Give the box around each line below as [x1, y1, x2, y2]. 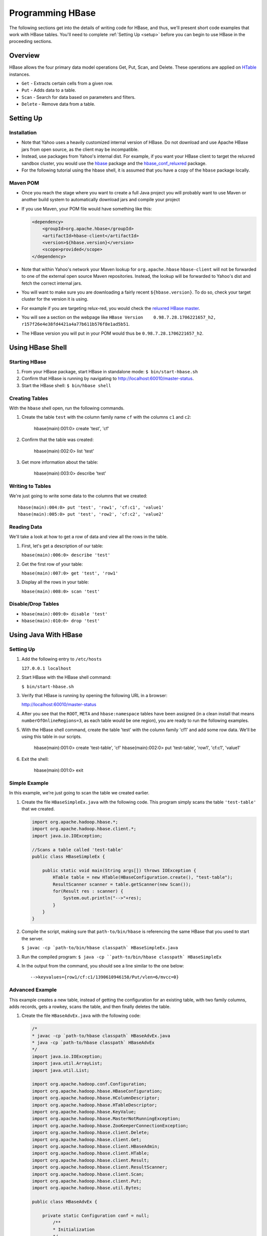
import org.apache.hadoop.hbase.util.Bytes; [32, 1185, 142, 1191]
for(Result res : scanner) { [52, 888, 124, 894]
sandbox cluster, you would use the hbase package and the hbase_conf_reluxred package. [21, 160, 207, 166]
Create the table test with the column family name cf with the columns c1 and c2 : [21, 414, 191, 420]
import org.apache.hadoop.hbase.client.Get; [32, 1137, 142, 1142]
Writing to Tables [9, 483, 51, 489]
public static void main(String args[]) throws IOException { [42, 868, 196, 873]
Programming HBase [9, 7, 96, 18]
